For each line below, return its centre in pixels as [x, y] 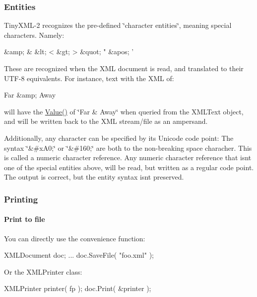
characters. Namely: [34, 35]
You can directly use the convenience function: [75, 238]
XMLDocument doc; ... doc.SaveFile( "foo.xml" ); [79, 255]
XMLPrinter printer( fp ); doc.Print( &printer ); [78, 288]
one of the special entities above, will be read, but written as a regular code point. [129, 167]
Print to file [25, 219]
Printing [21, 199]
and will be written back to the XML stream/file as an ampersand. [106, 121]
